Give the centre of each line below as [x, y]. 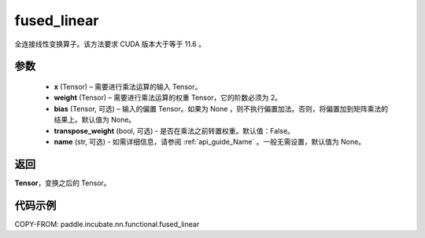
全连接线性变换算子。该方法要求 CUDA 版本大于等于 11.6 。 [110, 44]
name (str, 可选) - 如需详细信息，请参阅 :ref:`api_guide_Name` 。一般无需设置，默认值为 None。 [210, 141]
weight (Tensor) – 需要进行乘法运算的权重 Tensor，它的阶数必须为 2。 [168, 97]
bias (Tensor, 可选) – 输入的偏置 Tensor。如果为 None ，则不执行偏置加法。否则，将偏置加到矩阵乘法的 [221, 108]
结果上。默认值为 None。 [95, 120]
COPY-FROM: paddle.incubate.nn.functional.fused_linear [107, 224]
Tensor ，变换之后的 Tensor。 [63, 183]
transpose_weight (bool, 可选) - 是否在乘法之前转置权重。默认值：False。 [174, 130]
